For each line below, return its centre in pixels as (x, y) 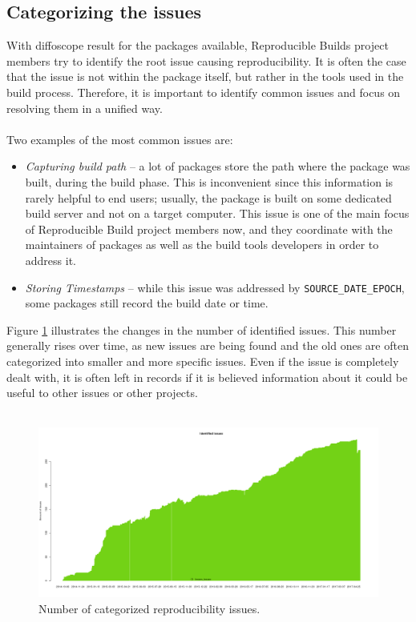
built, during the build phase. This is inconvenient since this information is (209, 181)
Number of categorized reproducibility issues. (149, 608)
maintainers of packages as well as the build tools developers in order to (202, 245)
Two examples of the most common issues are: (120, 139)
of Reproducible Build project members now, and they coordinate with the (209, 229)
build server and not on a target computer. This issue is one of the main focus (217, 213)
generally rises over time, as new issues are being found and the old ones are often (208, 345)
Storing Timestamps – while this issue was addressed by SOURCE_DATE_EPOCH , (215, 287)
